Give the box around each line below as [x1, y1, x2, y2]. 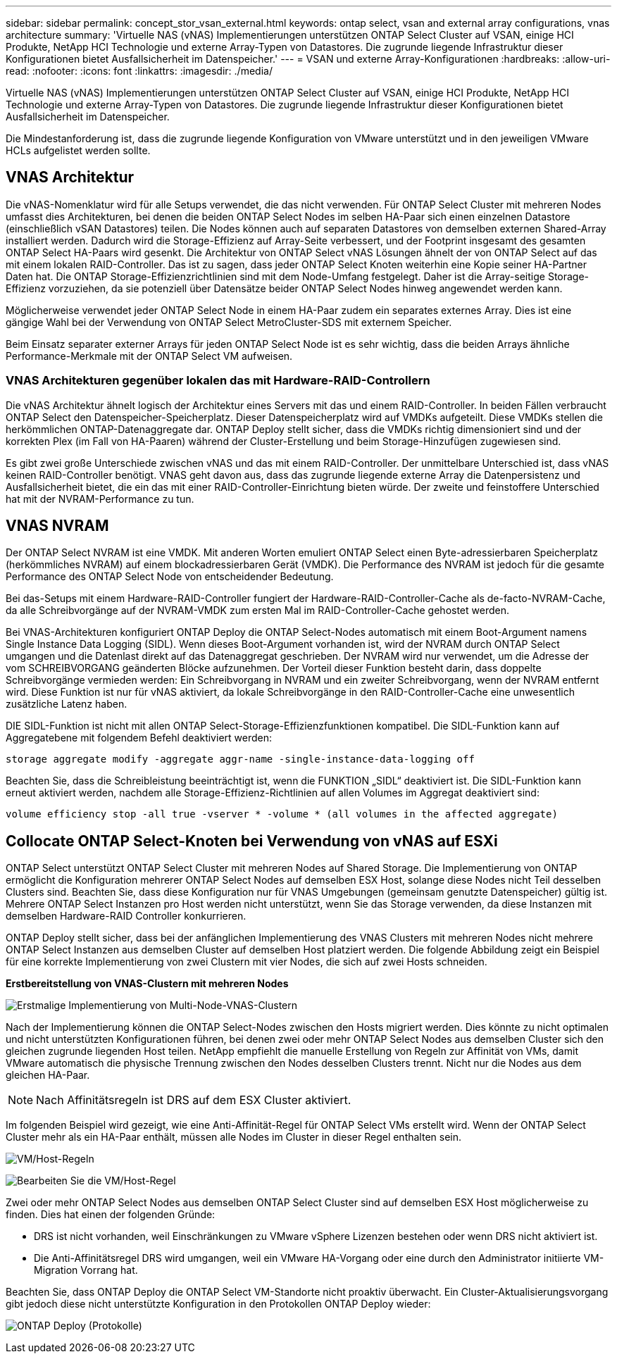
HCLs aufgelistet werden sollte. [6, 144, 151, 156]
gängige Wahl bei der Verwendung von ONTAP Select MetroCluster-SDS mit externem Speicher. [6, 315, 452, 328]
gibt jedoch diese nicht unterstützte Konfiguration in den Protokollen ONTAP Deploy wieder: [6, 1298, 431, 1310]
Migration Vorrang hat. [34, 1264, 138, 1277]
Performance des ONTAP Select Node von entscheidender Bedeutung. [6, 570, 334, 583]
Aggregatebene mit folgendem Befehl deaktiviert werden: [6, 732, 272, 744]
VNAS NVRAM [6, 517, 109, 535]
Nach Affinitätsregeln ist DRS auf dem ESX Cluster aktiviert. [36, 1093, 351, 1108]
